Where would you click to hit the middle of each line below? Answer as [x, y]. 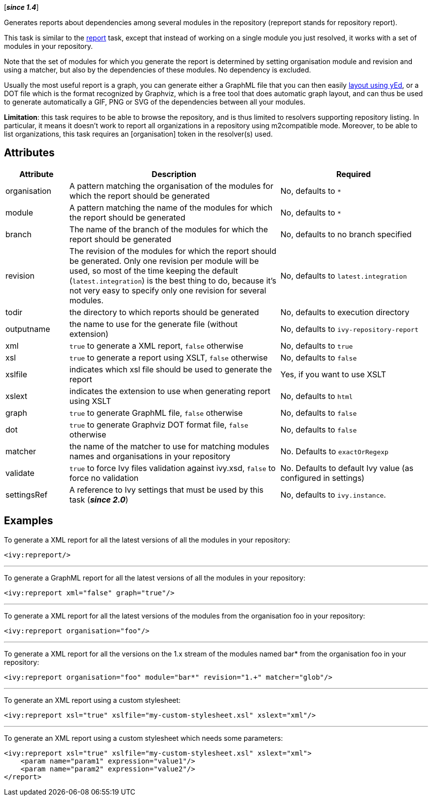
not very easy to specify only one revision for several [168, 290]
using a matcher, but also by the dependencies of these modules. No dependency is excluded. [158, 70]
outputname [28, 329]
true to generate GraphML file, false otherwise [156, 413]
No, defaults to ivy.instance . [333, 494]
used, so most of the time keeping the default [154, 271]
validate [20, 473]
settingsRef [27, 494]
